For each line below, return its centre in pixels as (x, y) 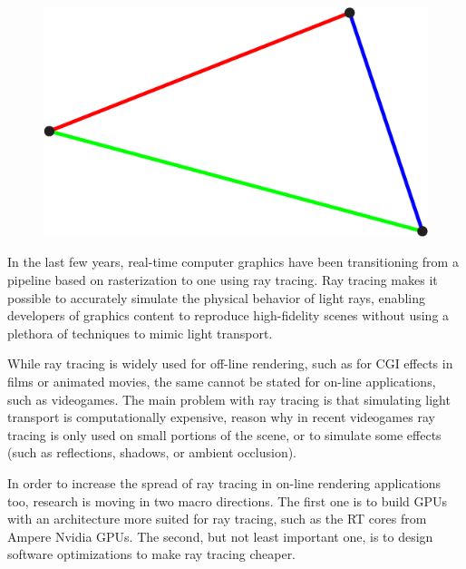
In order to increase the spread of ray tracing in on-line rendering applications (224, 482)
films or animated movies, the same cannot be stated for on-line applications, (222, 381)
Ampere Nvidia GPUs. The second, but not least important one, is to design (220, 536)
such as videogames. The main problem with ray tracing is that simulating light (229, 399)
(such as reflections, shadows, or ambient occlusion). (152, 452)
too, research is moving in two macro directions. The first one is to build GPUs (228, 500)
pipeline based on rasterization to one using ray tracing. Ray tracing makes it (223, 279)
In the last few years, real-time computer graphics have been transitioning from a (233, 262)
